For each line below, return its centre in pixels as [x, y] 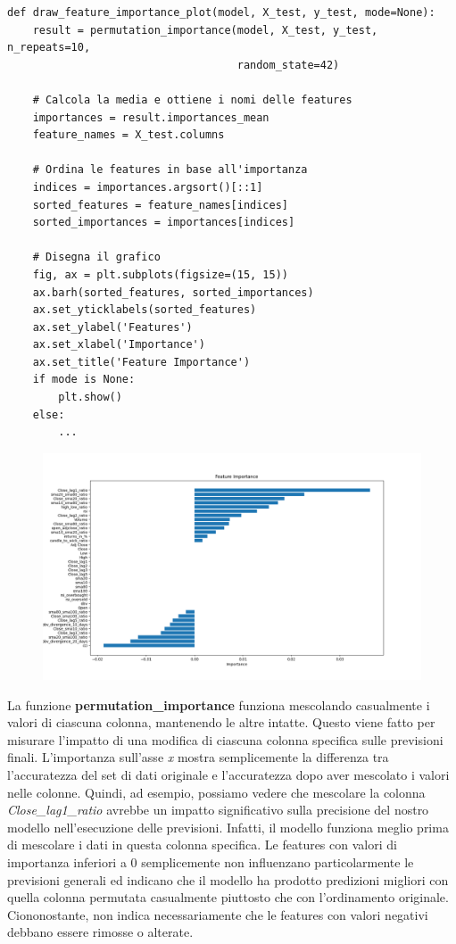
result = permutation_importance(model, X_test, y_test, [205, 30]
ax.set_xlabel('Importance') [119, 345]
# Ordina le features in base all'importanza [170, 170]
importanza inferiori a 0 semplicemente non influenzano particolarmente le [211, 862]
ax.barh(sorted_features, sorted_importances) [173, 292]
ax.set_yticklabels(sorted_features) [145, 310]
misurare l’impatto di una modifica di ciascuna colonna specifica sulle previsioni [225, 739]
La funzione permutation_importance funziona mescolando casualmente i [219, 704]
